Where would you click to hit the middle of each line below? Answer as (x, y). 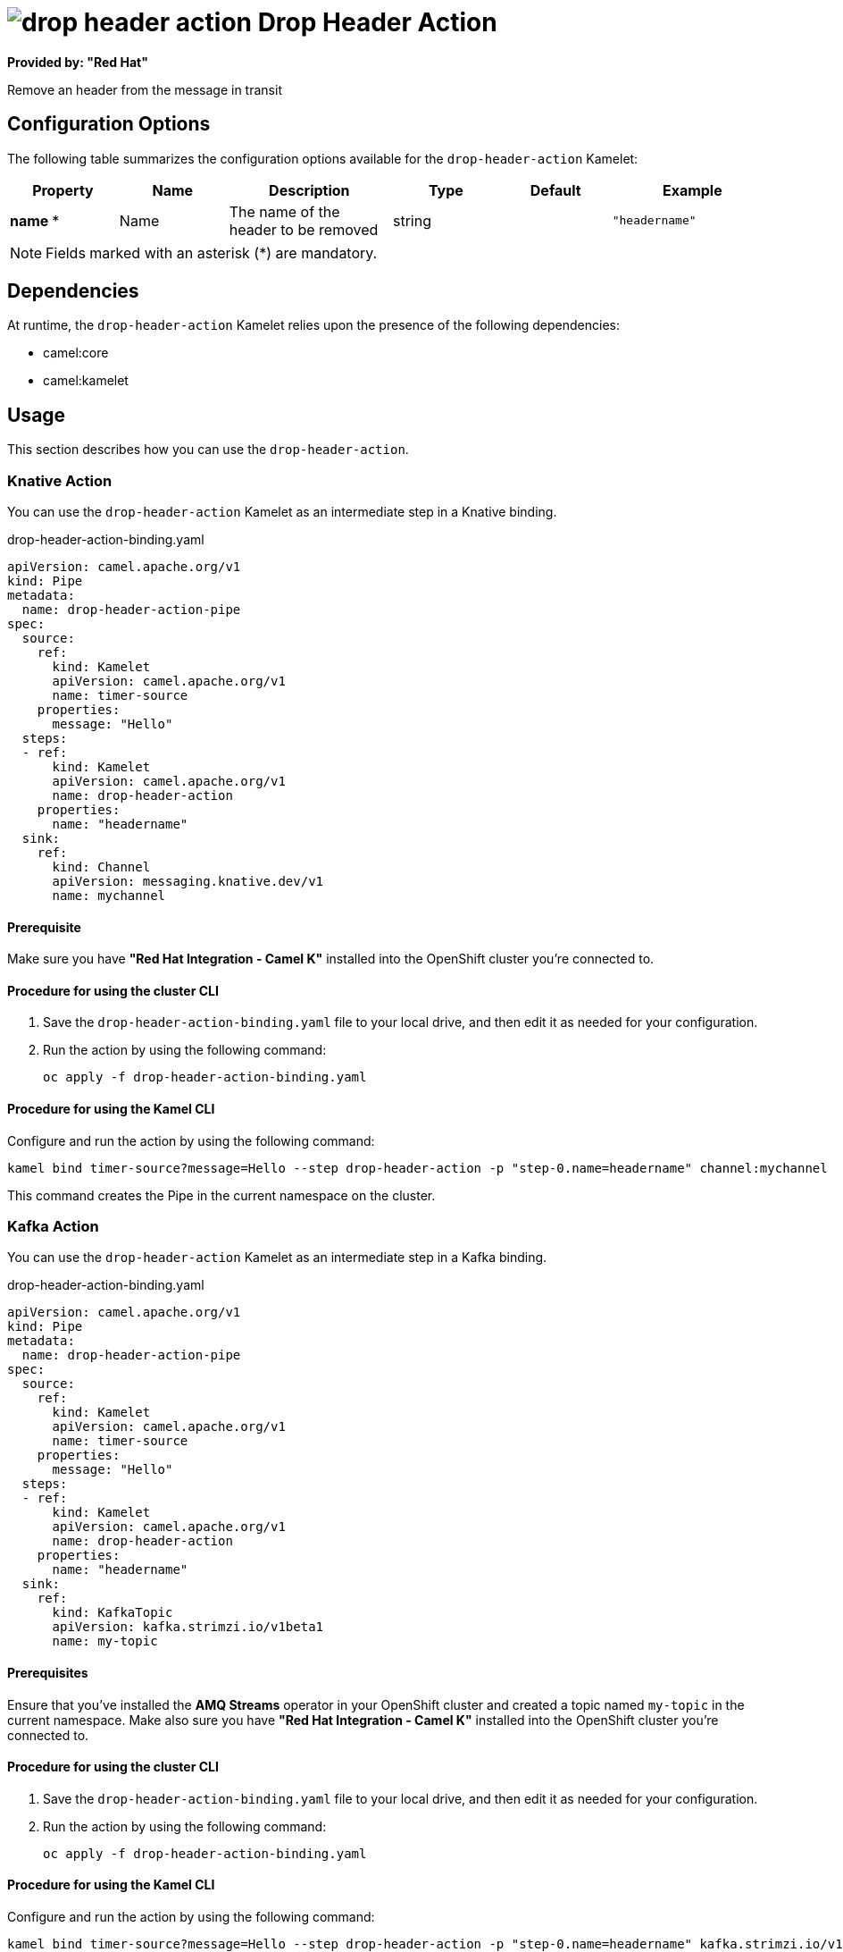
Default (555, 190)
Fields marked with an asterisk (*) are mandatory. (212, 252)
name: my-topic (105, 1641)
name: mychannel (109, 896)
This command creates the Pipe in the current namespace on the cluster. (221, 1195)
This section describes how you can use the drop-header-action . (208, 450)
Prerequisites (48, 1673)
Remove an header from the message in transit (145, 89)
